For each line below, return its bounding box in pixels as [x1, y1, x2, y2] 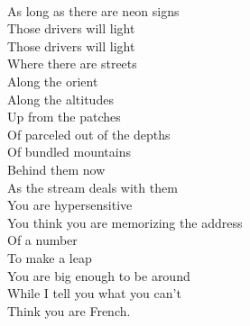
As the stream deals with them [7, 177, 178, 196]
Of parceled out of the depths [7, 124, 171, 143]
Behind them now [7, 159, 106, 178]
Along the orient [7, 71, 98, 90]
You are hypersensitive [7, 195, 133, 214]
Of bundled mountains [7, 142, 132, 161]
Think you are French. [7, 301, 131, 320]
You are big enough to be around [7, 266, 190, 285]
